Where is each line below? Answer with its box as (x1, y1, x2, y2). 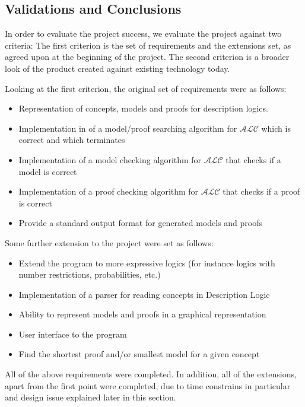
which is (261, 122, 291, 134)
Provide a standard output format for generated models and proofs (18, 217, 263, 229)
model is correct (18, 165, 77, 177)
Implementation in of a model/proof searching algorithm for (18, 122, 237, 134)
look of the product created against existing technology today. (5, 62, 230, 74)
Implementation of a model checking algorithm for (18, 153, 202, 166)
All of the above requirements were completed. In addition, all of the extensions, (5, 368, 297, 380)
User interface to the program (18, 327, 127, 340)
